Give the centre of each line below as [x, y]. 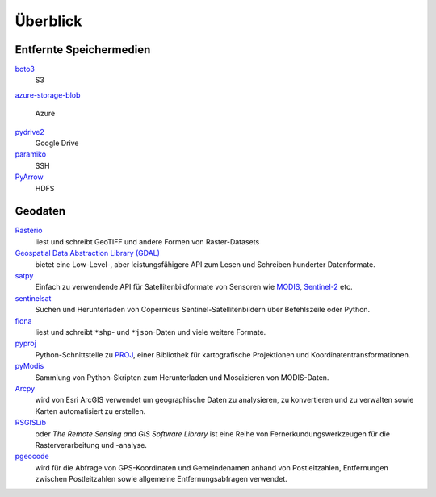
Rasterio [29, 231]
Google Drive [57, 143]
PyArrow [29, 177]
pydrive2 [29, 132]
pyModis [29, 366]
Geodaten [40, 211]
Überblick [48, 21]
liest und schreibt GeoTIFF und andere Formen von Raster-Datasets [147, 241]
